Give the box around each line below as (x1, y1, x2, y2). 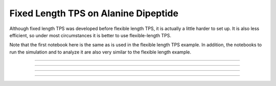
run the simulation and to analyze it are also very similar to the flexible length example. (9, 49, 192, 55)
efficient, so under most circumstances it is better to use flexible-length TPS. (9, 32, 171, 38)
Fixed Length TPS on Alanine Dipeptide (9, 8, 179, 19)
